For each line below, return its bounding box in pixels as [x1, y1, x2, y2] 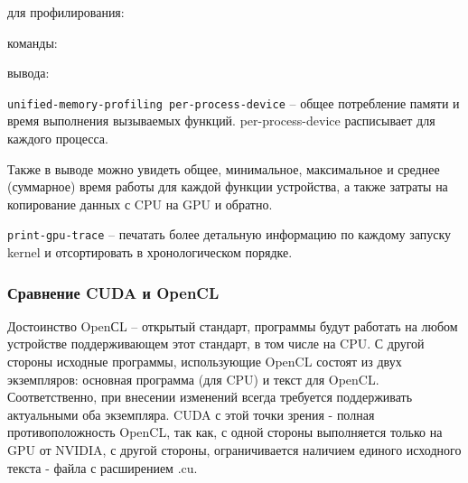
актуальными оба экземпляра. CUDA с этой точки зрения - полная [7, 404, 375, 423]
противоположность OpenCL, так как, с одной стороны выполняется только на [7, 423, 443, 441]
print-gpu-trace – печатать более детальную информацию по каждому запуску [7, 225, 452, 244]
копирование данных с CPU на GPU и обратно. [7, 194, 273, 213]
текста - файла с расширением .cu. [7, 458, 198, 477]
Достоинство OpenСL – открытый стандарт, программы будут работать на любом [7, 316, 458, 335]
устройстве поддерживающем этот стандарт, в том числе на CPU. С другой [7, 334, 425, 353]
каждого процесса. [7, 129, 108, 148]
